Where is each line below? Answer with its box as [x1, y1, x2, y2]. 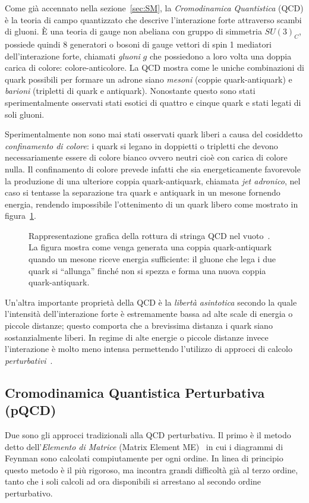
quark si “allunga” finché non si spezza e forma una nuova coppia [29, 264, 266, 276]
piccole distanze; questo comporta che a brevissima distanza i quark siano [5, 319, 273, 332]
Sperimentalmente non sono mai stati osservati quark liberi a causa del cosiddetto [5, 128, 303, 140]
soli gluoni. [5, 108, 45, 120]
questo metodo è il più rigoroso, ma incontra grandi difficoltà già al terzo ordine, [5, 463, 298, 476]
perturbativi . [5, 354, 53, 366]
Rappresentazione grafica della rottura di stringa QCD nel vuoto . [29, 229, 270, 241]
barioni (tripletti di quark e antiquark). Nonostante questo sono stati [5, 84, 256, 97]
